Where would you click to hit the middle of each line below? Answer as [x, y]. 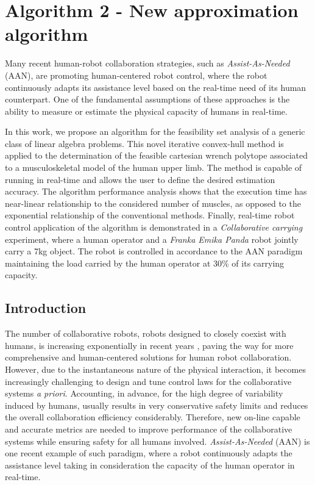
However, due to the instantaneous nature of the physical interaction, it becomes [155, 369]
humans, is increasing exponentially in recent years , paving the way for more [149, 345]
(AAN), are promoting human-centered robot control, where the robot [136, 75]
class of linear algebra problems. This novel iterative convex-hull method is [144, 143]
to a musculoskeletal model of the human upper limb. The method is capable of [154, 167]
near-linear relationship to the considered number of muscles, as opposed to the [153, 203]
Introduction [46, 308]
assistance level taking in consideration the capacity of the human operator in [150, 465]
